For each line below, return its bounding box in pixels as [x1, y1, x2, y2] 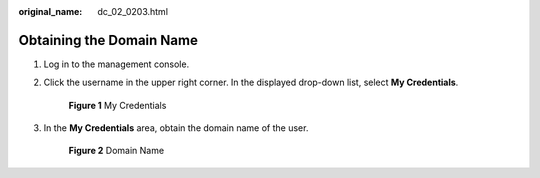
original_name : [18, 6, 83, 17]
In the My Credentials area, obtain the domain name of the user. [43, 122, 309, 134]
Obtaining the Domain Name [18, 31, 199, 49]
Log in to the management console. [43, 58, 190, 70]
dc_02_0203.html [97, 6, 169, 17]
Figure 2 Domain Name [68, 145, 165, 157]
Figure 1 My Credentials [68, 99, 167, 111]
